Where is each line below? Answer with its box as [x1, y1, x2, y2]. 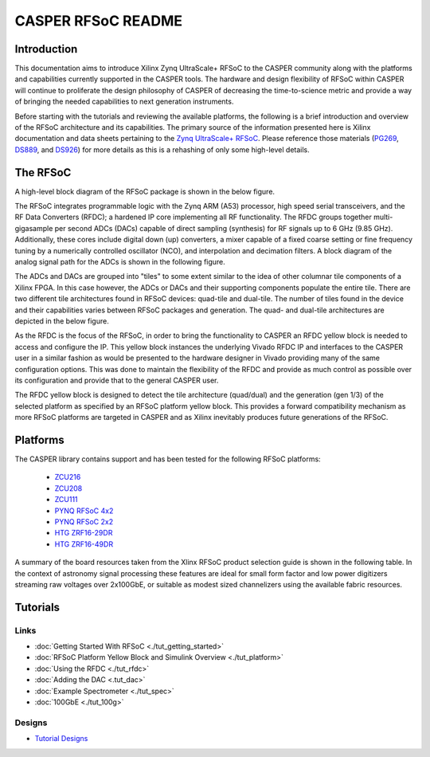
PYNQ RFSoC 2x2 [54, 516, 114, 526]
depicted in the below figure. [14, 316, 109, 326]
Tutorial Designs [34, 734, 88, 743]
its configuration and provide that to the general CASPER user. [14, 375, 219, 385]
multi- [373, 212, 393, 222]
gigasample [14, 223, 53, 233]
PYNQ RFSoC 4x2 [54, 506, 114, 516]
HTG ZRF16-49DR [54, 539, 114, 549]
